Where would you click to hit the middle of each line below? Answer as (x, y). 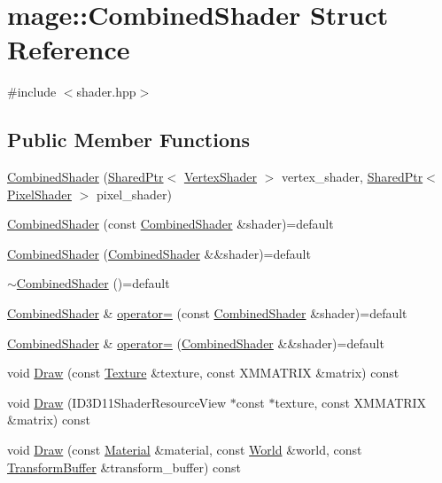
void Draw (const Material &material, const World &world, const (185, 450)
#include (32, 92)
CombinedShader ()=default (93, 283)
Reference (69, 49)
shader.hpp (106, 92)
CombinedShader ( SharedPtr (85, 177)
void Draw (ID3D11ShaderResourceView (117, 402)
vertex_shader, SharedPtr (353, 177)
